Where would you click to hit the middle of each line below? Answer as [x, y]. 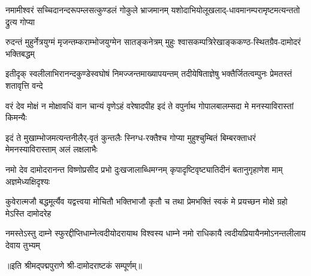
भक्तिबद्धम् [20, 53]
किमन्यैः [16, 117]
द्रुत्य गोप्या [20, 21]
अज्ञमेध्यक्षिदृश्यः [28, 181]
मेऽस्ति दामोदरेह [28, 213]
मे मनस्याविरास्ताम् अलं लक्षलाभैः [52, 149]
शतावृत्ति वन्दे [24, 85]
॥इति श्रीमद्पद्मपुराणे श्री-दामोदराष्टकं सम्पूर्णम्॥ [74, 265]
